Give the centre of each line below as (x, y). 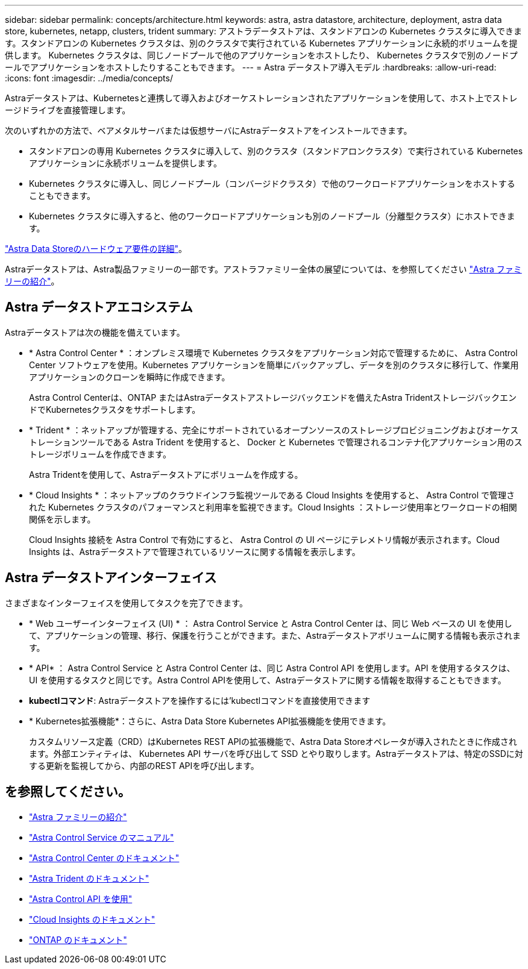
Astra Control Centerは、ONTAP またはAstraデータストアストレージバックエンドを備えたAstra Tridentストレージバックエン (273, 397)
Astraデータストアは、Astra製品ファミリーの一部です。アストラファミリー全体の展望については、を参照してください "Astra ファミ (263, 269)
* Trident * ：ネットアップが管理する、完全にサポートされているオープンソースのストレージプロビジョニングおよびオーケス (274, 430)
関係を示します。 (62, 519)
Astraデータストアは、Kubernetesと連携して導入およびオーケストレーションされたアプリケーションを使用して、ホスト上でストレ (261, 98)
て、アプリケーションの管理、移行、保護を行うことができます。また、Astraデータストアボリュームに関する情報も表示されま (275, 635)
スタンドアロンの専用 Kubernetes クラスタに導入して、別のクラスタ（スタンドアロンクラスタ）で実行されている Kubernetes (276, 151)
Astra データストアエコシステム (99, 307)
